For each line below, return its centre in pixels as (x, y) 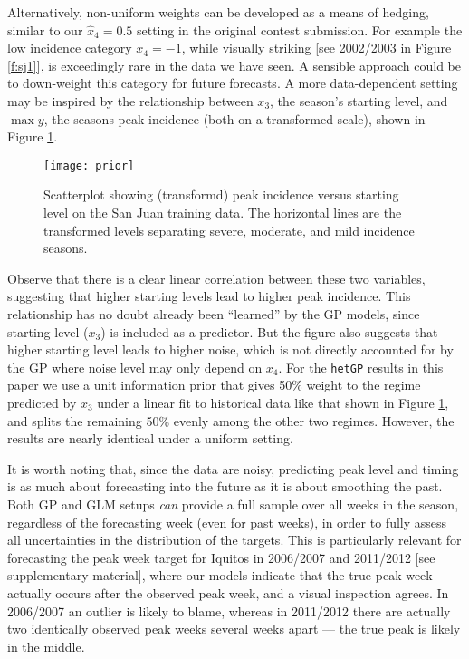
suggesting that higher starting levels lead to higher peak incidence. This (209, 296)
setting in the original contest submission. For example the (299, 29)
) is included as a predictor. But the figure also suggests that (269, 331)
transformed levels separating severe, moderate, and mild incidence (229, 230)
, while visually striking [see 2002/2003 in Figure (316, 48)
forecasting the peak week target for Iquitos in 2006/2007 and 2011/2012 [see (221, 557)
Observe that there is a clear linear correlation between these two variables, (216, 278)
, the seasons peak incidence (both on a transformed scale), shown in (234, 118)
